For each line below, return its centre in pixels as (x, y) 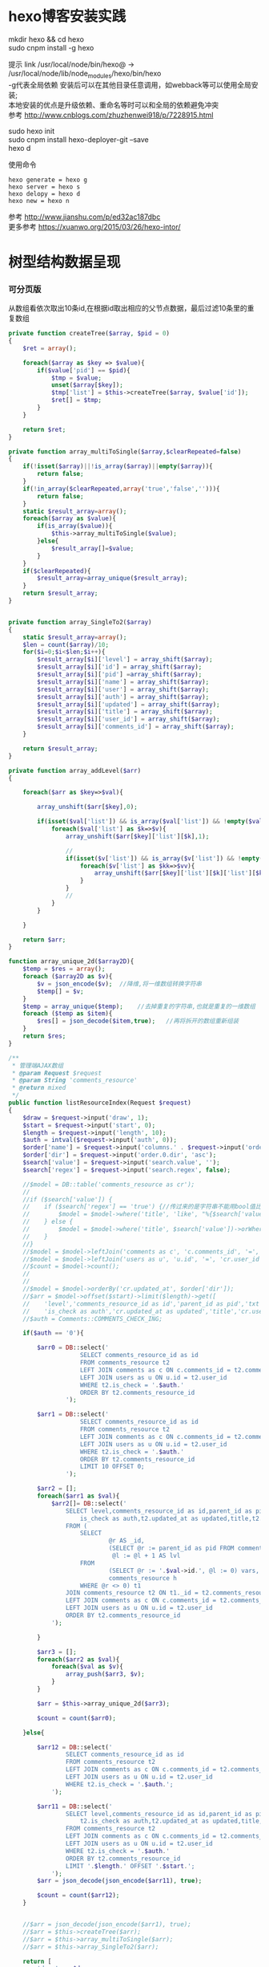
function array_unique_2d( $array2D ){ (71, 961)
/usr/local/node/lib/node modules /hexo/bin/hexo (85, 74)
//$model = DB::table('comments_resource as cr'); (109, 1185)
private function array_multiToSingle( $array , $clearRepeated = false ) (125, 451)
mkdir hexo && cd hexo (46, 39)
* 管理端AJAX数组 (38, 1065)
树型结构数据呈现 (65, 262)
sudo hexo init (31, 131)
